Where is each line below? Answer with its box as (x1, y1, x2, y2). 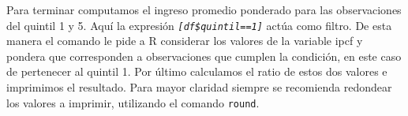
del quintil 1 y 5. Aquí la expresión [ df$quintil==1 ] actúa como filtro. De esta (6, 17, 392, 33)
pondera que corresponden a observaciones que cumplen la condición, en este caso (6, 47, 402, 64)
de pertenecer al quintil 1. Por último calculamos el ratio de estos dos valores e (6, 63, 387, 80)
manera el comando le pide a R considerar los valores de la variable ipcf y (6, 32, 363, 49)
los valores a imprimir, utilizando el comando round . (6, 94, 260, 110)
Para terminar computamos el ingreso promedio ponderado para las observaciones (6, 2, 402, 17)
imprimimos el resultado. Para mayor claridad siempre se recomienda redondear (6, 79, 392, 95)
